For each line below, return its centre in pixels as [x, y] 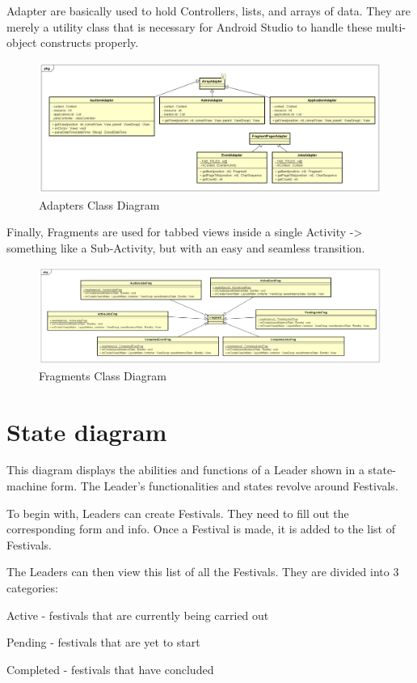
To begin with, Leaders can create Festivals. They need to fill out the [178, 513]
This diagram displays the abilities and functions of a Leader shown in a [185, 470]
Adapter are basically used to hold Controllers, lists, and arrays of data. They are [209, 11]
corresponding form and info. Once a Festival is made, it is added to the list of [201, 529]
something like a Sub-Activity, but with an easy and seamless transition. [186, 247]
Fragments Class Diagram [103, 375]
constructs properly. [89, 42]
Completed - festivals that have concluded [110, 669]
